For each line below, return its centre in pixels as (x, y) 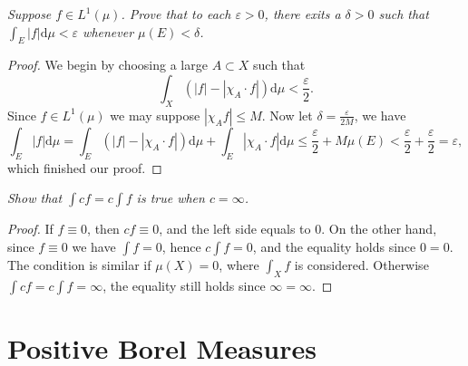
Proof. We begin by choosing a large (107, 65)
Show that (35, 198)
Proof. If (30, 229)
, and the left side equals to (235, 229)
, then (103, 229)
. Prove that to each (176, 14)
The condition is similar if (79, 264)
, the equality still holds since (184, 285)
